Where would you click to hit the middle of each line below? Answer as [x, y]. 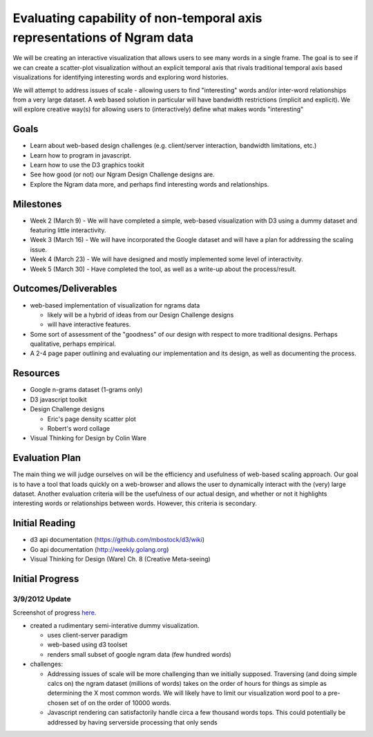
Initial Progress [46, 578]
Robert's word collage [79, 428]
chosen [58, 702]
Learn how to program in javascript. [80, 155]
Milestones [37, 204]
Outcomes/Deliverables [65, 289]
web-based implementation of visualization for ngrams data [115, 305]
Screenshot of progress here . [55, 613]
